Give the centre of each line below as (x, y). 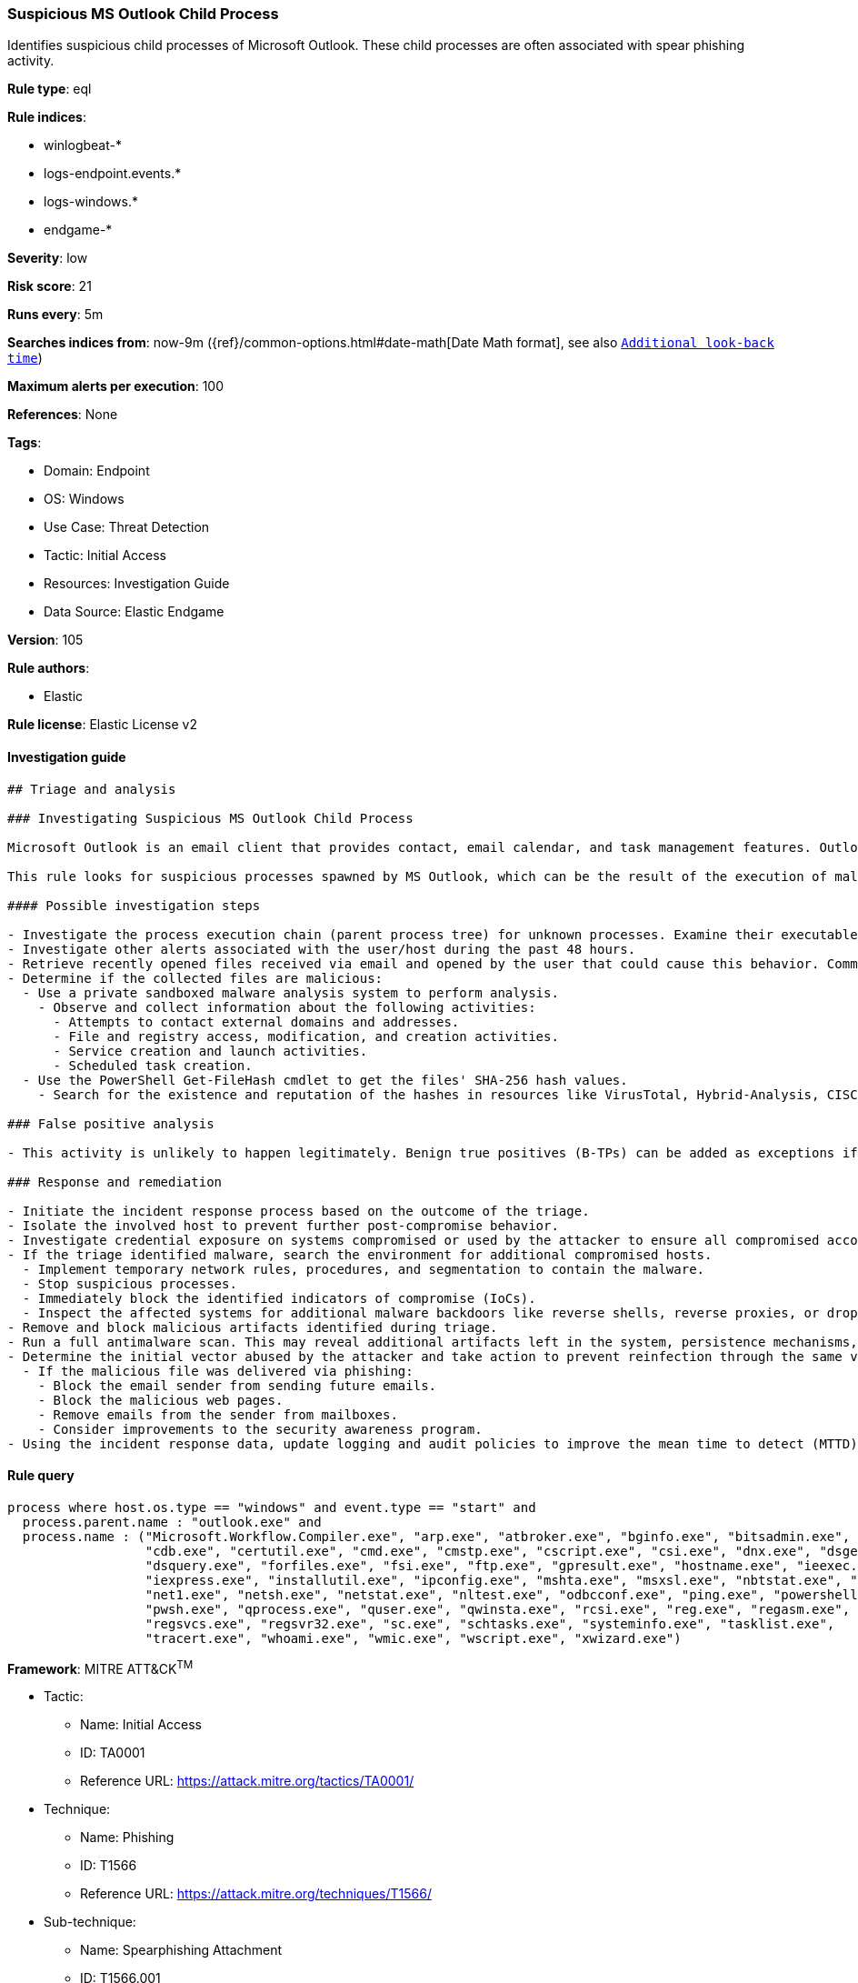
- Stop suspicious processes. (130, 1283)
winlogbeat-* (83, 145)
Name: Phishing (127, 1838)
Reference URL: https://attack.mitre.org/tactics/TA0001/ (247, 1781)
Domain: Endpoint (97, 471)
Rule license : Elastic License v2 (102, 725)
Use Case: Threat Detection (127, 527)
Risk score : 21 (50, 286)
